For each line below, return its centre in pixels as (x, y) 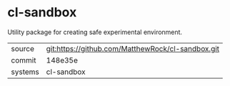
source (22, 48)
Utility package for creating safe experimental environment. (95, 32)
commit (24, 60)
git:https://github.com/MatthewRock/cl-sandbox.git (133, 48)
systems (25, 72)
